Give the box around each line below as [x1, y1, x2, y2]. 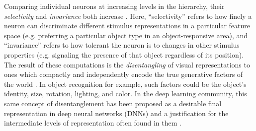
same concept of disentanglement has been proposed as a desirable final [4, 98, 222, 108]
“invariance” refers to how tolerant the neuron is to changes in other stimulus [4, 40, 240, 50]
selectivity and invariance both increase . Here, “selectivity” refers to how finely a [4, 10, 252, 21]
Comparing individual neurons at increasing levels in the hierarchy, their [4, 1, 225, 11]
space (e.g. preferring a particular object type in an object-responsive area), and [4, 30, 248, 40]
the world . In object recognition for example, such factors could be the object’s [4, 78, 247, 89]
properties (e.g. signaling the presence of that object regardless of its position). [4, 49, 244, 60]
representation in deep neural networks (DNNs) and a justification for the [4, 108, 229, 118]
